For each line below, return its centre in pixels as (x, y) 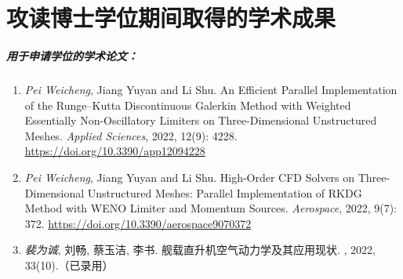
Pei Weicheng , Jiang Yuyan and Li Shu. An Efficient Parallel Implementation (211, 89)
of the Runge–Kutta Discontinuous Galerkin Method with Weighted (188, 105)
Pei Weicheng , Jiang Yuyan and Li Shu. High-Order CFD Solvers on (190, 177)
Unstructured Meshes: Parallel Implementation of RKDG (225, 192)
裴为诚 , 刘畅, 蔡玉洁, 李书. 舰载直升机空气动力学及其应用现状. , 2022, (200, 250)
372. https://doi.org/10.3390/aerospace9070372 (138, 223)
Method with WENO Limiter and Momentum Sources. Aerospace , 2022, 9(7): (211, 208)
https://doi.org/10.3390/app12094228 (115, 151)
